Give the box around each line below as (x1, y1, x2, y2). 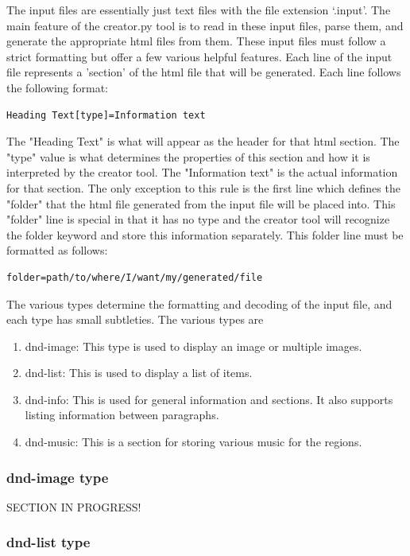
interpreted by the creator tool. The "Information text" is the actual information (6, 164, 398, 181)
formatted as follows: (6, 242, 108, 259)
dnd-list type (6, 532, 91, 552)
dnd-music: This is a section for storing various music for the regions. (25, 434, 362, 450)
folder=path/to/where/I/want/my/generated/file (6, 271, 263, 283)
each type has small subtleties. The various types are (6, 311, 264, 328)
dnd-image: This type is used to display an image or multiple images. (25, 337, 362, 354)
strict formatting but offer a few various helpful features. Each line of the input (6, 48, 393, 64)
